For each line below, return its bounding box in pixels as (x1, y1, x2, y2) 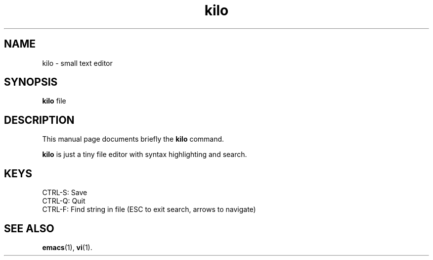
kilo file (42, 97, 66, 105)
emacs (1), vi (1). (42, 243, 92, 252)
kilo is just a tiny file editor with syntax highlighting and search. (42, 150, 247, 159)
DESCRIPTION (4, 113, 75, 126)
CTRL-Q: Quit (42, 197, 86, 206)
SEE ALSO (4, 222, 54, 235)
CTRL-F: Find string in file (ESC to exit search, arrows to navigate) (42, 205, 256, 214)
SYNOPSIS (4, 76, 58, 89)
